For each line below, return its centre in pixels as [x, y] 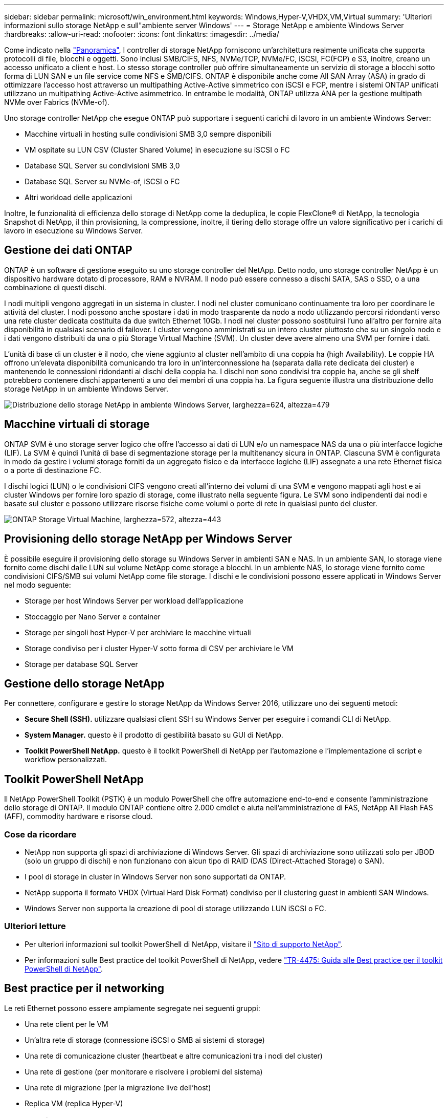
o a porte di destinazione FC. [53, 470]
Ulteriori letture [35, 926]
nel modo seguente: [38, 585]
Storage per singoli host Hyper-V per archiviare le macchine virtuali [138, 632]
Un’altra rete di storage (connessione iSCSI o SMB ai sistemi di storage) [145, 1040]
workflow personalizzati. [66, 760]
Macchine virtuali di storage [77, 424]
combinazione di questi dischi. [55, 287]
